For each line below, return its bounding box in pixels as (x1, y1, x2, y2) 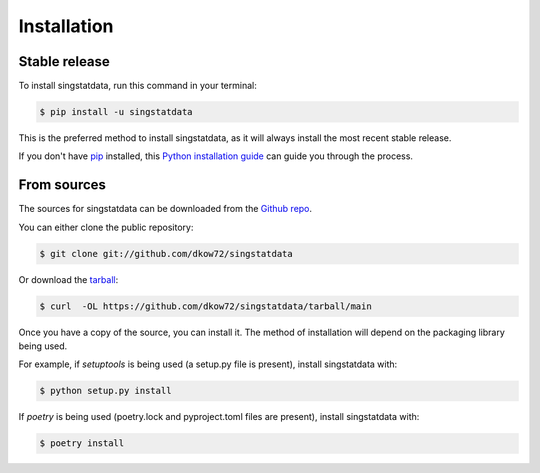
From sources (18, 176, 107, 194)
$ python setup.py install (39, 385, 172, 397)
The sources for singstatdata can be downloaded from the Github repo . (18, 203, 313, 215)
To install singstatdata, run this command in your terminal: (18, 80, 257, 92)
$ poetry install (39, 438, 125, 449)
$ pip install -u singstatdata (39, 106, 194, 118)
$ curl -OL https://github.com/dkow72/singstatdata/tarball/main (39, 300, 372, 312)
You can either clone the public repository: (18, 221, 194, 233)
